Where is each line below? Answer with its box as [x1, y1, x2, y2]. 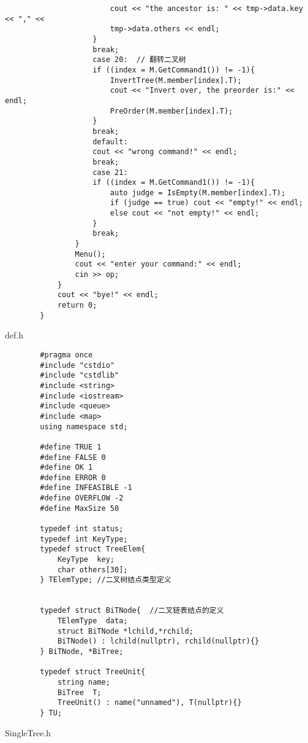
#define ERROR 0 [40, 473, 106, 482]
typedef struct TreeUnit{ [40, 667, 146, 677]
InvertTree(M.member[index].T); [110, 76, 242, 85]
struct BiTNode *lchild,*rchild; [57, 626, 193, 636]
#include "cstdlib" [40, 371, 119, 380]
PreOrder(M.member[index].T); [110, 106, 233, 115]
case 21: [92, 168, 128, 177]
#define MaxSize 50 [40, 504, 119, 513]
